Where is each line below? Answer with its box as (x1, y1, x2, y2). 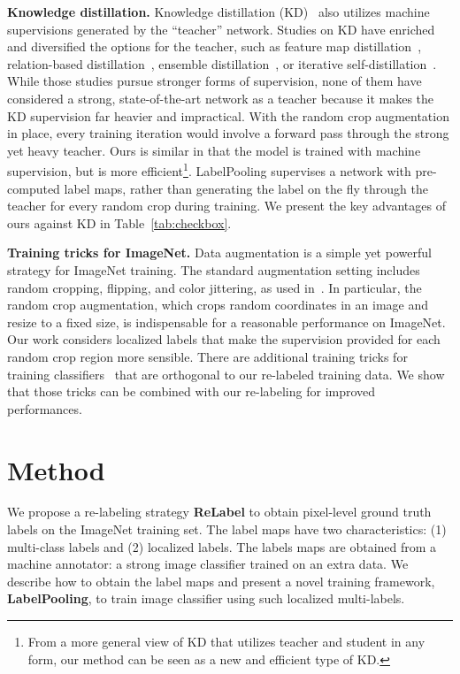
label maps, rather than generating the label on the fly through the (64, 179, 428, 197)
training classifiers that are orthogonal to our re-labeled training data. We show (7, 364, 445, 383)
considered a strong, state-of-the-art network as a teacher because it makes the (7, 88, 434, 107)
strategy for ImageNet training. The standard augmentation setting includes (7, 260, 420, 279)
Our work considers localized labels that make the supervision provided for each (7, 330, 441, 348)
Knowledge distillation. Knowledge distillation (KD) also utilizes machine (7, 3, 430, 20)
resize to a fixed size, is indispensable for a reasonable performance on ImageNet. (7, 312, 446, 331)
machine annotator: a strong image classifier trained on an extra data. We (7, 555, 409, 573)
